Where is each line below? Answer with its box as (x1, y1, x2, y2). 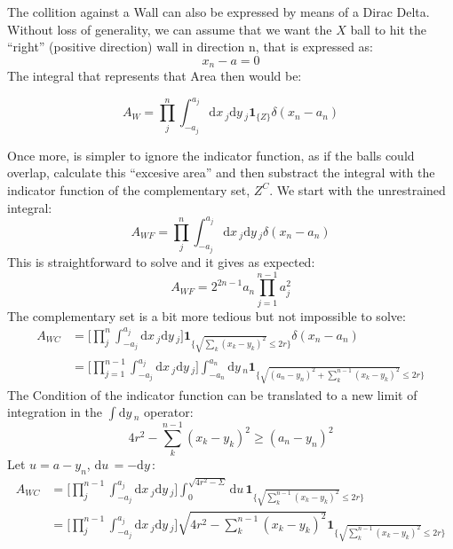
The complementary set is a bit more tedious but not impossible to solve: (7, 306, 406, 325)
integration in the (7, 403, 103, 421)
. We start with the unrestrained (269, 180, 446, 199)
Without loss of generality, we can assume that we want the (7, 20, 332, 38)
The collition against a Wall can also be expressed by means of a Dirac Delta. (7, 3, 430, 20)
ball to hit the (350, 20, 426, 38)
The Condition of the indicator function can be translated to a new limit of (7, 385, 417, 404)
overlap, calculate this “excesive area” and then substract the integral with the (7, 163, 435, 182)
